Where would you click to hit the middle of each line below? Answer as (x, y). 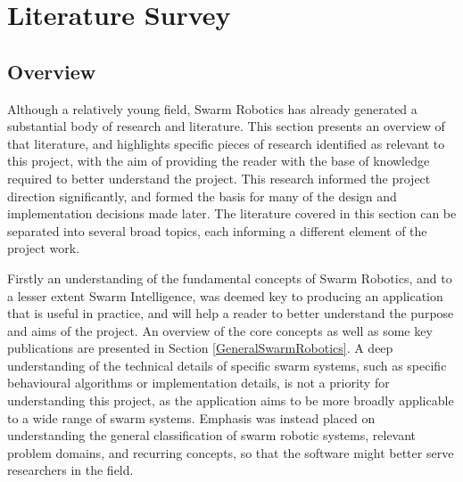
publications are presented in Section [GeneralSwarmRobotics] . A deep (200, 348)
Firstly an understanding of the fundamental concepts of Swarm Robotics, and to (230, 278)
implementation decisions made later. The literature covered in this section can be (232, 213)
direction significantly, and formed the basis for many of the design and (202, 196)
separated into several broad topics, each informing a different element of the (217, 230)
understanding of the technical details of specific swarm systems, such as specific (227, 365)
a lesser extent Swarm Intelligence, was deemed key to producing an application (225, 295)
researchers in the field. (70, 470)
